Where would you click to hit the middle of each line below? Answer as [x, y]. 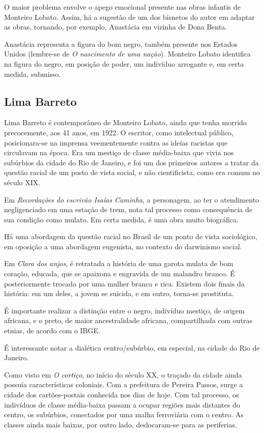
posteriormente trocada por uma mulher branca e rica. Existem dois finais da [124, 283]
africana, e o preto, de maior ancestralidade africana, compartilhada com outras [128, 320]
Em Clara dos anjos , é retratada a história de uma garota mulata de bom [119, 263]
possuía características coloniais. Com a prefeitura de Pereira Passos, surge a [124, 384]
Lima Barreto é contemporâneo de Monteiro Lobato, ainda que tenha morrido [125, 122]
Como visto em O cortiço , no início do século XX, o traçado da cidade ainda [123, 374]
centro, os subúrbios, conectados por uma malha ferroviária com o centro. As [124, 414]
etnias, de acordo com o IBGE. [52, 330]
